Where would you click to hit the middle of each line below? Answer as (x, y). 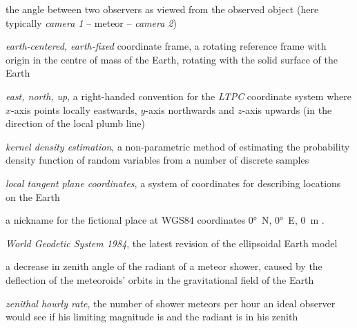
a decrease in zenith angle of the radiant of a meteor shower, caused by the (164, 266)
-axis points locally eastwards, (74, 109)
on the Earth (33, 196)
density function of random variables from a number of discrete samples (157, 160)
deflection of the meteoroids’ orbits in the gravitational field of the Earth (160, 279)
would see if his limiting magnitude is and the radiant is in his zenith (152, 317)
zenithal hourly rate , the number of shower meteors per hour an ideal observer (171, 303)
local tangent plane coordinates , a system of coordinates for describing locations (173, 183)
